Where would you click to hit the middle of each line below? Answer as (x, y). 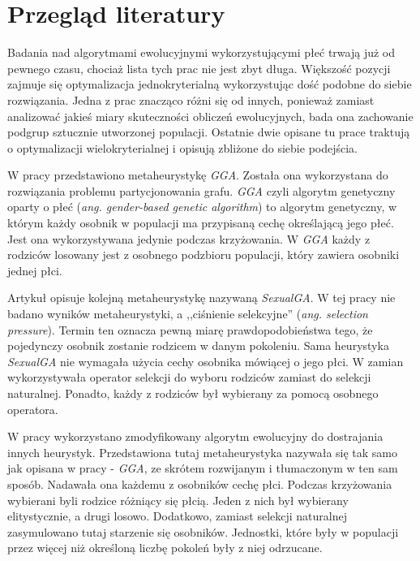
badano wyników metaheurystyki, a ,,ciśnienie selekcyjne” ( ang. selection (188, 314)
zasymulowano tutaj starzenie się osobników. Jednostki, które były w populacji (203, 531)
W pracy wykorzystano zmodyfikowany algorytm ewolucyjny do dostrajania (195, 436)
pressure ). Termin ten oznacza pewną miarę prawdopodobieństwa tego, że (190, 329)
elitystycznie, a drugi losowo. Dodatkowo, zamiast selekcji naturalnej (178, 516)
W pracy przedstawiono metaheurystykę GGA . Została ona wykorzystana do (198, 175)
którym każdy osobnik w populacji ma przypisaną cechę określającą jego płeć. (201, 223)
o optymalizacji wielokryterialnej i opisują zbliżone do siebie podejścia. (182, 147)
